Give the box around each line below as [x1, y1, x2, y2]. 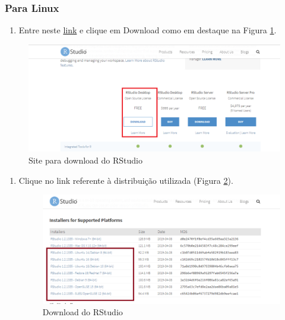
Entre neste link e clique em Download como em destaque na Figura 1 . [18, 24, 277, 36]
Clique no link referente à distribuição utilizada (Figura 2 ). [18, 174, 233, 186]
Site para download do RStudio [28, 153, 142, 166]
